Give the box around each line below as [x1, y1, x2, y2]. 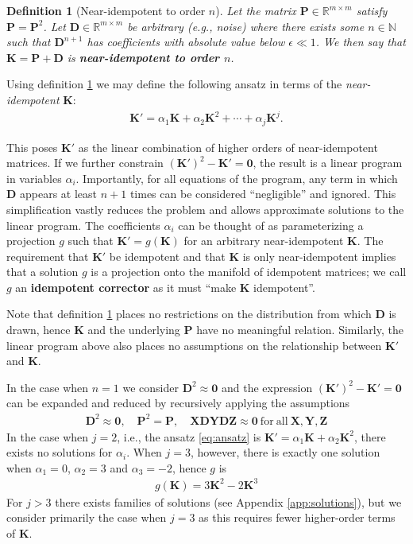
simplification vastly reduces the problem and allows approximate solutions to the [6, 200, 404, 217]
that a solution [6, 263, 79, 280]
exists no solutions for [6, 444, 113, 460]
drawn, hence [6, 321, 71, 338]
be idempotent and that [109, 247, 226, 264]
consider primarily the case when [6, 509, 167, 526]
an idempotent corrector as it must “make [15, 278, 237, 295]
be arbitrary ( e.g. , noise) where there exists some [127, 17, 365, 34]
